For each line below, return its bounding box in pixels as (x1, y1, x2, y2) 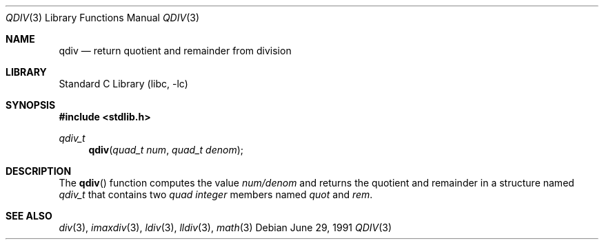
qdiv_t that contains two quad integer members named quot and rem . (59, 189, 373, 200)
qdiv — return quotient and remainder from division (59, 45, 292, 56)
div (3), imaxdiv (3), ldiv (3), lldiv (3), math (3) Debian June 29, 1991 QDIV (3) (59, 222, 392, 233)
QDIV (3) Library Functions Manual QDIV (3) (6, 12, 199, 23)
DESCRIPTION (6, 165, 72, 177)
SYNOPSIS (6, 99, 56, 111)
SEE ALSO (6, 210, 52, 222)
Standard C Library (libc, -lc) (59, 78, 188, 89)
